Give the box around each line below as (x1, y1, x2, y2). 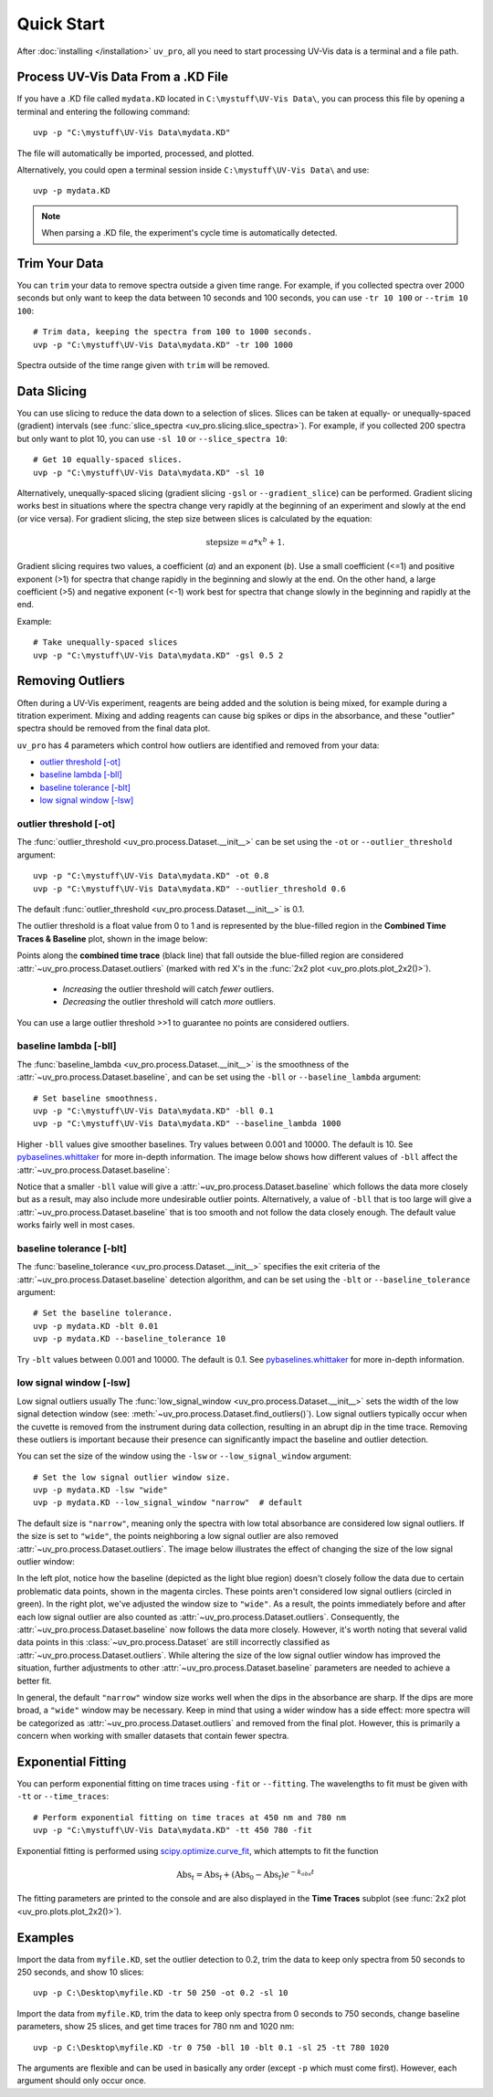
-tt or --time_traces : (16, 1791, 110, 1802)
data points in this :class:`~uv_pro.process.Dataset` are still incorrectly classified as (16, 1637, 330, 1648)
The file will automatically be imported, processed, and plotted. (16, 147, 255, 159)
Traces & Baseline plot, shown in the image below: (16, 933, 208, 944)
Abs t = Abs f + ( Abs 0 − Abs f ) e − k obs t (176, 1868, 315, 1881)
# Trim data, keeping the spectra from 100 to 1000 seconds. (33, 327, 312, 337)
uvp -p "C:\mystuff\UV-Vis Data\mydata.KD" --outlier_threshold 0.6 (33, 883, 346, 894)
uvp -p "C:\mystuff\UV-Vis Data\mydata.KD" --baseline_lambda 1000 (33, 1119, 341, 1129)
